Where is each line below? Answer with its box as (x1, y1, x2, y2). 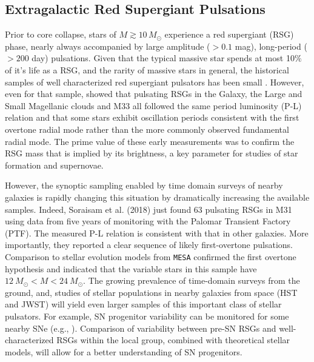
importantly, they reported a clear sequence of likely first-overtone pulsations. (5, 238, 293, 251)
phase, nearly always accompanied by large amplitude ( (5, 39, 210, 52)
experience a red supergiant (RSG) (164, 28, 294, 41)
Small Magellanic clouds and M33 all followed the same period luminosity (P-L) (5, 99, 302, 112)
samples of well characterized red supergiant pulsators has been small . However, (5, 75, 304, 88)
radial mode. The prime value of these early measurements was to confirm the (5, 135, 295, 147)
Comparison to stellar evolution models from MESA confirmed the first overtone (5, 250, 296, 263)
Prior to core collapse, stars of (5, 28, 116, 41)
